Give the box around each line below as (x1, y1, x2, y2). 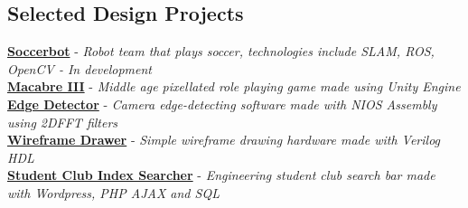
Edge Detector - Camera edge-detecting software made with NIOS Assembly (7, 94, 437, 113)
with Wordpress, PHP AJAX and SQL (7, 183, 220, 202)
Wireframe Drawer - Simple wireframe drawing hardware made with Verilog (7, 130, 441, 149)
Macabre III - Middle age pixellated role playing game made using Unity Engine (7, 77, 461, 96)
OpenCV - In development (7, 59, 153, 78)
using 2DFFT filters (7, 112, 118, 131)
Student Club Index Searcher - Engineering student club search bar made (7, 165, 435, 184)
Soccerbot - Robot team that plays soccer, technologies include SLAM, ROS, (7, 42, 435, 61)
